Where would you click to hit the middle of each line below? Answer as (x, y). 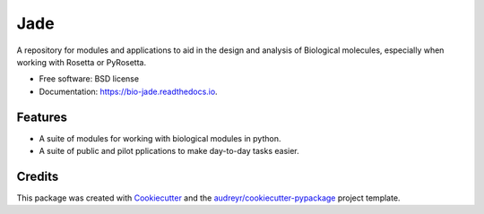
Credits (38, 176)
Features (42, 117)
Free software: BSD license (89, 79)
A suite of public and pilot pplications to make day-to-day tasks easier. (169, 151)
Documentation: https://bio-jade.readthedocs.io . (129, 91)
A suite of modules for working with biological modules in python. (160, 138)
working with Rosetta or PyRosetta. (82, 62)
